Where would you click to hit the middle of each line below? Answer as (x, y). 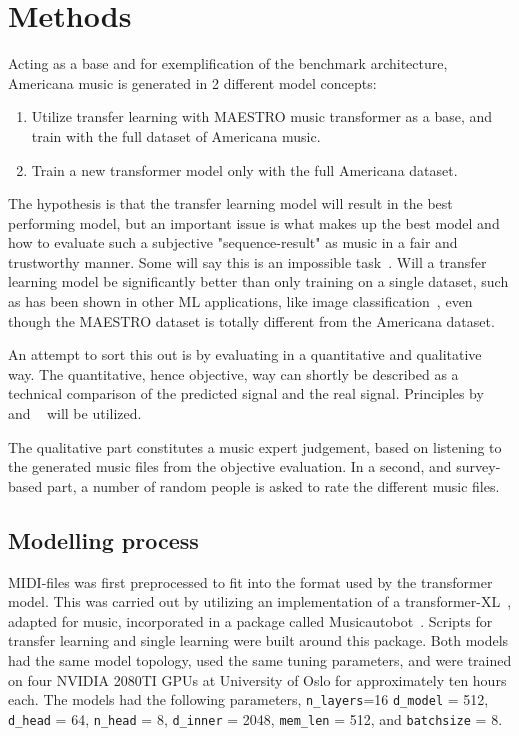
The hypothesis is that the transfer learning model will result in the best (230, 203)
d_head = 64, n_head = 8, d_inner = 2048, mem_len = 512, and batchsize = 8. (255, 718)
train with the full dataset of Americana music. (176, 135)
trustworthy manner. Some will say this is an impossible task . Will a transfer (247, 261)
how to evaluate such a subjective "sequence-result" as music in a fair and (233, 242)
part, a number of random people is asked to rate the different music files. (273, 485)
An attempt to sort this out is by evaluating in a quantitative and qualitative (245, 354)
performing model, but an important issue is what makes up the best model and (254, 222)
